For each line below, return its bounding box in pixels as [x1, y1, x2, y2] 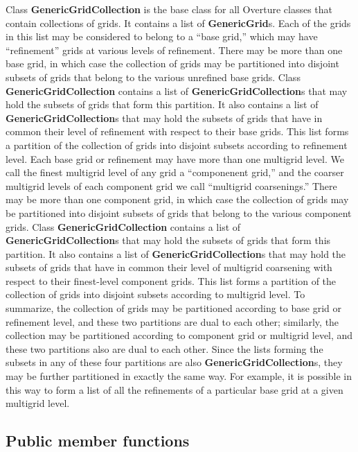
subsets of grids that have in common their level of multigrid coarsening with [6, 260, 332, 275]
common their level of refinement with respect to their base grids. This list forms [6, 124, 349, 139]
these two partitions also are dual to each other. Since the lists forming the [6, 341, 323, 356]
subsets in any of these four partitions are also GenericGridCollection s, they [6, 355, 343, 370]
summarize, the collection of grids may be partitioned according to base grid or [6, 301, 342, 315]
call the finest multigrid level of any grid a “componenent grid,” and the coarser [6, 165, 344, 180]
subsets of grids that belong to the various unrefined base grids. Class [6, 69, 301, 84]
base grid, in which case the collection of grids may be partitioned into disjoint [6, 56, 339, 71]
